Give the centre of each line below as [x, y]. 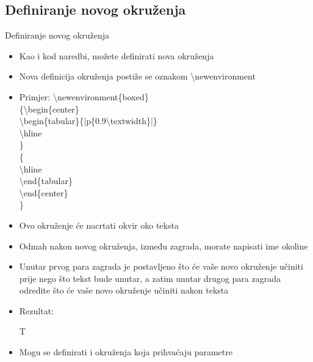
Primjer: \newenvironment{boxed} [84, 96]
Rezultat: [36, 310]
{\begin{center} [49, 109]
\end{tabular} [46, 181]
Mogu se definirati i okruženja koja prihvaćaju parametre [126, 352]
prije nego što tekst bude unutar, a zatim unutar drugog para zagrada [150, 278]
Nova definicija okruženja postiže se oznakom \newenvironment [137, 76]
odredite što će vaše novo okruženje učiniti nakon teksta [124, 290]
